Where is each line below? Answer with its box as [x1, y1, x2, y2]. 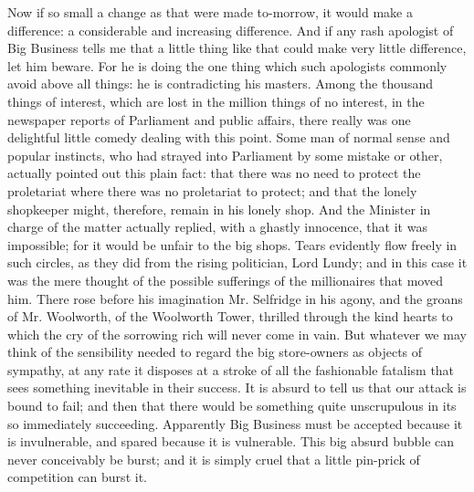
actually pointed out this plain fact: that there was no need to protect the [7, 163, 421, 183]
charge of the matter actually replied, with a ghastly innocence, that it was [7, 217, 427, 236]
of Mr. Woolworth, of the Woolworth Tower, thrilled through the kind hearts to [7, 307, 453, 326]
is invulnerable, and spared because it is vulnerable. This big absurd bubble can [7, 432, 455, 451]
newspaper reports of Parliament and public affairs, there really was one [7, 110, 411, 129]
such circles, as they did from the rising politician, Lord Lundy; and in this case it [7, 253, 468, 272]
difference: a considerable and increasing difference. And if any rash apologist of [7, 20, 454, 39]
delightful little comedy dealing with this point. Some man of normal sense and [7, 128, 450, 147]
